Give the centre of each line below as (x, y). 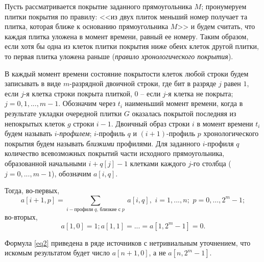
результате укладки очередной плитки (63, 113)
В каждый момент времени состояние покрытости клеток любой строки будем (127, 73)
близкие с (110, 210)
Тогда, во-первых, (32, 190)
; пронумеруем (224, 6)
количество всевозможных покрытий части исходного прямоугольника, (115, 153)
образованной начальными (45, 163)
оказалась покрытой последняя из (184, 113)
